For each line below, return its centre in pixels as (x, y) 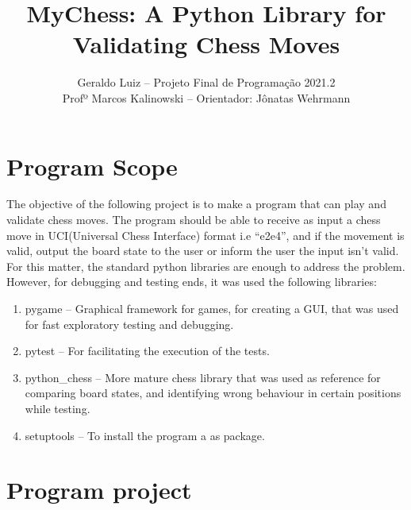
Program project (99, 490)
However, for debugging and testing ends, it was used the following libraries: (192, 282)
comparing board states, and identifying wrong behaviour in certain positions (213, 393)
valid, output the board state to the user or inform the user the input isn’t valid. (203, 251)
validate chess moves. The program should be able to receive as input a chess (194, 220)
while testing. (58, 408)
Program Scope (92, 166)
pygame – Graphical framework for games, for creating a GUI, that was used (212, 308)
